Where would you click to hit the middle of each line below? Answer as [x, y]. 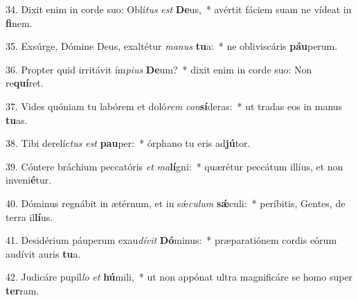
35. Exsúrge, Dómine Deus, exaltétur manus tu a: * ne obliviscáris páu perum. [172, 46]
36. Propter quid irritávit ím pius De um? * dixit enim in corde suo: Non [159, 69]
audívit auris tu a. [43, 253]
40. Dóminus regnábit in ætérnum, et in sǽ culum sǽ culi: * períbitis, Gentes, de [176, 203]
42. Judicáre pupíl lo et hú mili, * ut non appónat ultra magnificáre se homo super [179, 277]
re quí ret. [25, 83]
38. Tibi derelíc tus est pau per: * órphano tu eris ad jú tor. [128, 143]
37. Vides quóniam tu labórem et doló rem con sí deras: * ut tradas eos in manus [174, 106]
